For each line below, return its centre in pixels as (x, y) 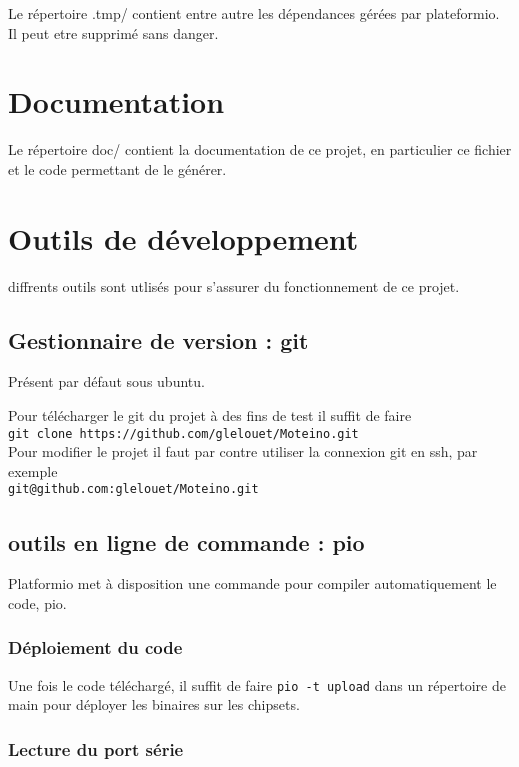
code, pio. (37, 602)
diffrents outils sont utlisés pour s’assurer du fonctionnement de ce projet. (234, 285)
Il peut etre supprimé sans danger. (113, 32)
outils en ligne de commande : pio (186, 541)
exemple (33, 470)
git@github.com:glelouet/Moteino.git (133, 489)
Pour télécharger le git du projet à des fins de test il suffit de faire (210, 415)
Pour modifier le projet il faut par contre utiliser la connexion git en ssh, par (243, 451)
